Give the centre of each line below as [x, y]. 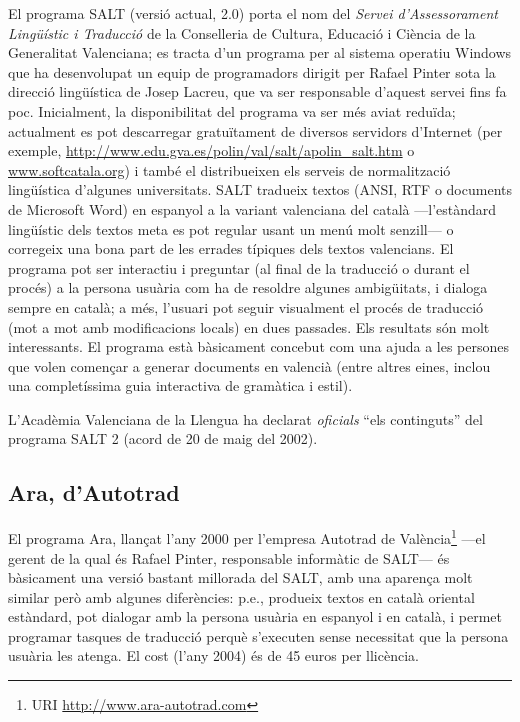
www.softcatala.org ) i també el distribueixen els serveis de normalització [229, 169]
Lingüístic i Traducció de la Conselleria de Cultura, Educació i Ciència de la [242, 32]
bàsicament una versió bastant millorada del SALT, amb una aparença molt [240, 577]
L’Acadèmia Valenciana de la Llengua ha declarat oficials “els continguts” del [245, 418]
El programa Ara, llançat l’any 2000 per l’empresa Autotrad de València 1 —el [247, 536]
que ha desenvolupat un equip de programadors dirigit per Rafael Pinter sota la [252, 71]
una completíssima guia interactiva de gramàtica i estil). [180, 385]
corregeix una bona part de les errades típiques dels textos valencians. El [231, 248]
